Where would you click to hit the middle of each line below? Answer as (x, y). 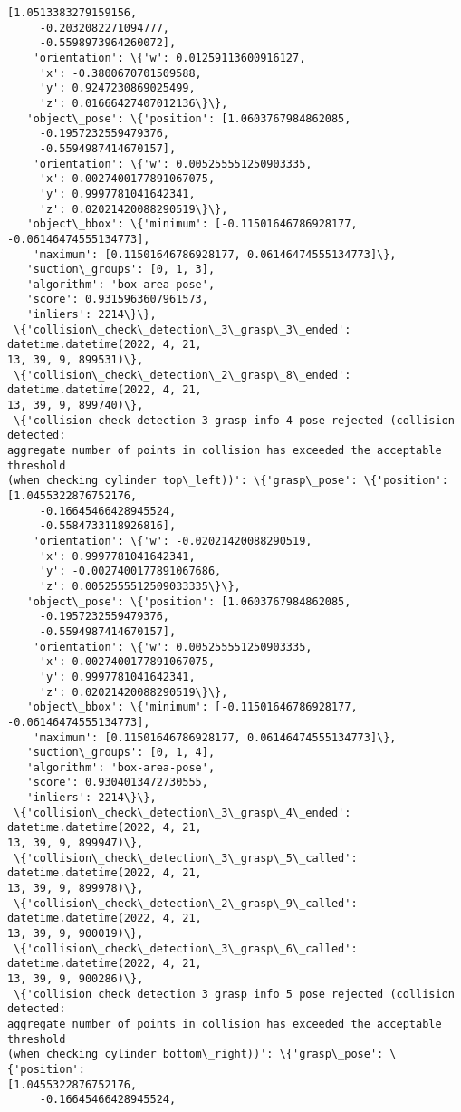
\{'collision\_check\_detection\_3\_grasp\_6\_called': (186, 948)
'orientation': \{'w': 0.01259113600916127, (169, 58)
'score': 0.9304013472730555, (117, 783)
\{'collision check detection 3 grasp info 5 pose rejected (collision (234, 994)
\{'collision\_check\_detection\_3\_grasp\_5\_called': (186, 858)
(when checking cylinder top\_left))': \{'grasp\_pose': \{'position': (228, 481)
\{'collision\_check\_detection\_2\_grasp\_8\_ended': (182, 375)
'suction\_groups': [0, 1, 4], (121, 753)
